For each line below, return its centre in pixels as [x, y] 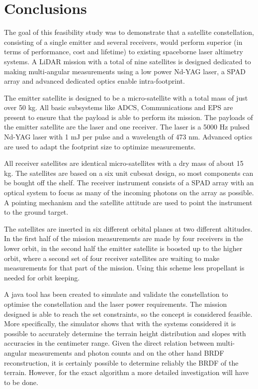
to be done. [21, 382]
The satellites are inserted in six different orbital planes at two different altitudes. [128, 228]
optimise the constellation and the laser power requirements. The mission [116, 304]
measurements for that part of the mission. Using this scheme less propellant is [124, 268]
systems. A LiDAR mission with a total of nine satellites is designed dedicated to [128, 61]
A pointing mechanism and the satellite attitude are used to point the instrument [128, 202]
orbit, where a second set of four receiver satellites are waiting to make [112, 258]
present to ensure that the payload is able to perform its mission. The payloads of [129, 117]
